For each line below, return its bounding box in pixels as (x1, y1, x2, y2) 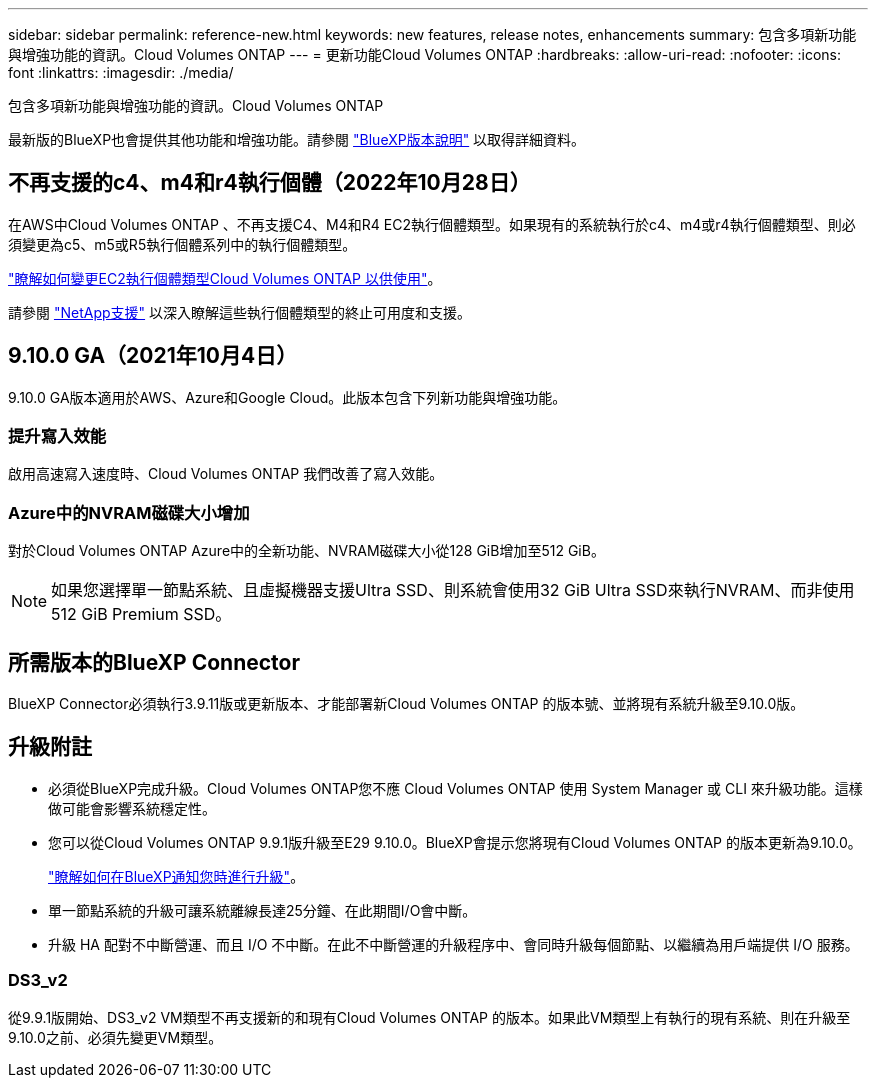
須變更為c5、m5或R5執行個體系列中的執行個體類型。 (8, 235, 357, 253)
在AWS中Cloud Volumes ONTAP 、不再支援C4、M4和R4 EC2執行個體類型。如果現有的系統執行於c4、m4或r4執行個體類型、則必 (8, 215, 856, 233)
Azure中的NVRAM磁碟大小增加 (8, 502, 250, 523)
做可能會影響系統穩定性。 (48, 799, 216, 817)
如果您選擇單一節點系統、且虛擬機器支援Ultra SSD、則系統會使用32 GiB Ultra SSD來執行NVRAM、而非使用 (51, 580, 855, 601)
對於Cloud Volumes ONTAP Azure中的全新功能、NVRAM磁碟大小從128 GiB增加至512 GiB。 (8, 542, 605, 560)
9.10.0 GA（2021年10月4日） (8, 343, 298, 369)
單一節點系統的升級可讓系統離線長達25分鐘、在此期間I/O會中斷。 (48, 901, 477, 919)
